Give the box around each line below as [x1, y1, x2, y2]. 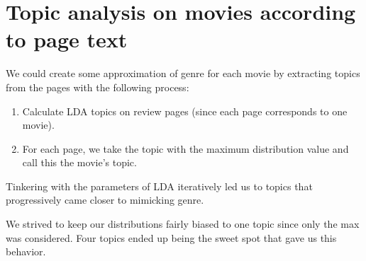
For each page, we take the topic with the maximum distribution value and [22, 141, 349, 156]
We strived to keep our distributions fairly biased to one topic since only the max [6, 216, 360, 231]
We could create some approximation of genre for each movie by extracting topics [6, 66, 360, 81]
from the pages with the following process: [6, 79, 189, 94]
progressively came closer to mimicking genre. [6, 192, 204, 207]
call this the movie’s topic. [22, 155, 137, 170]
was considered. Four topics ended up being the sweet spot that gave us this [6, 230, 337, 245]
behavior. [6, 244, 46, 259]
